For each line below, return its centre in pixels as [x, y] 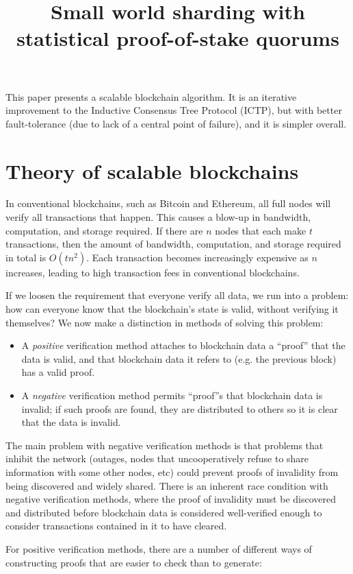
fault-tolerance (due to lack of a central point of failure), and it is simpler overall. [176, 123]
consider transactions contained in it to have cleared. [116, 526]
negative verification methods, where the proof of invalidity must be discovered [171, 499]
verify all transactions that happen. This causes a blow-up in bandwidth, [158, 217]
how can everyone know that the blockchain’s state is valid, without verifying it [172, 309]
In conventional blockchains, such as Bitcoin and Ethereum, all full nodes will [168, 203]
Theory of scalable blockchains [152, 170]
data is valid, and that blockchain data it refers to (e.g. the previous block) [179, 358]
